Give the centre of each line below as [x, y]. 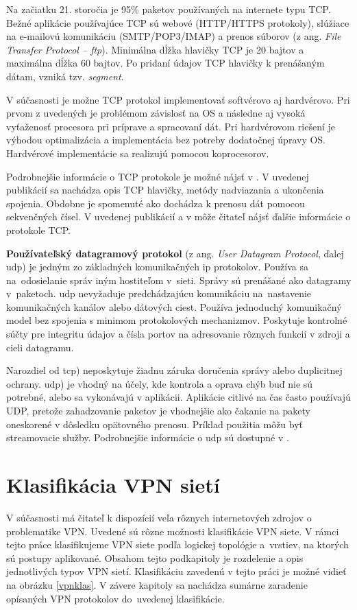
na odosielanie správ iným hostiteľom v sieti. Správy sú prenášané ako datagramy [179, 280]
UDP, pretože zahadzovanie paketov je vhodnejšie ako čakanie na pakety [158, 411]
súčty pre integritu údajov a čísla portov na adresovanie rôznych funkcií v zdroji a [178, 334]
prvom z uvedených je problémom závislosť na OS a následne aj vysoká [156, 113]
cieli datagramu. [40, 347]
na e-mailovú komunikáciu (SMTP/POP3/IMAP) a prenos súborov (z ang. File [174, 36]
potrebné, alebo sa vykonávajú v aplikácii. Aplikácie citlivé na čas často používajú [178, 397]
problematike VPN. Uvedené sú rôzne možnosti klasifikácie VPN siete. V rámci [173, 531]
